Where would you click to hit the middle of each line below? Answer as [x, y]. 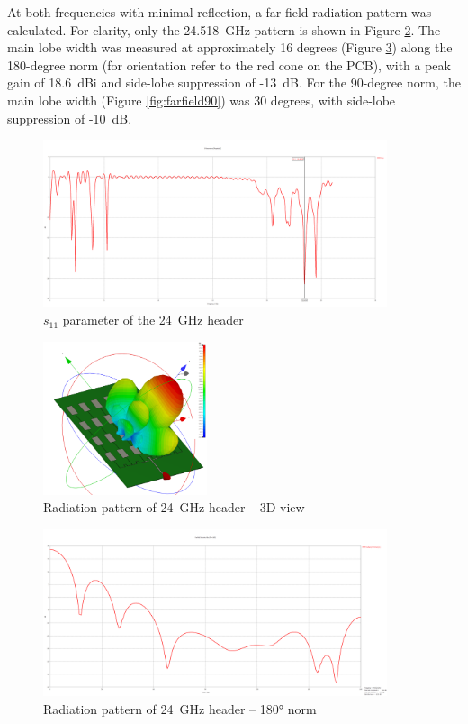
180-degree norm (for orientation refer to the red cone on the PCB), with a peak [229, 64]
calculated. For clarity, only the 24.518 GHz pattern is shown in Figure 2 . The [224, 29]
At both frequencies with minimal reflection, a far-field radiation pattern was [220, 12]
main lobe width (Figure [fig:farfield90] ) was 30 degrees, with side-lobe [202, 100]
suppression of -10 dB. [70, 118]
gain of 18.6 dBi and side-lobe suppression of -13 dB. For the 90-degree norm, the [234, 82]
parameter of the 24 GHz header [153, 320]
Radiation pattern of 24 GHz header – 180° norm [180, 708]
